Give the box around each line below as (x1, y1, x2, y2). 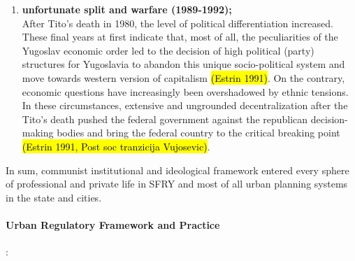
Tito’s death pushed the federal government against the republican (22, 111, 308, 126)
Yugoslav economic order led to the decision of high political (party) (22, 43, 314, 57)
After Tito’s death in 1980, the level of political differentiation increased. (22, 15, 333, 30)
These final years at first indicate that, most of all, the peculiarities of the (22, 29, 338, 44)
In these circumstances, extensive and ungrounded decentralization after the (22, 98, 348, 113)
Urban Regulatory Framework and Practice (6, 217, 220, 232)
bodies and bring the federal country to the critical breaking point (57, 125, 340, 140)
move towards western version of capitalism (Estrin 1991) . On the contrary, (22, 70, 345, 85)
